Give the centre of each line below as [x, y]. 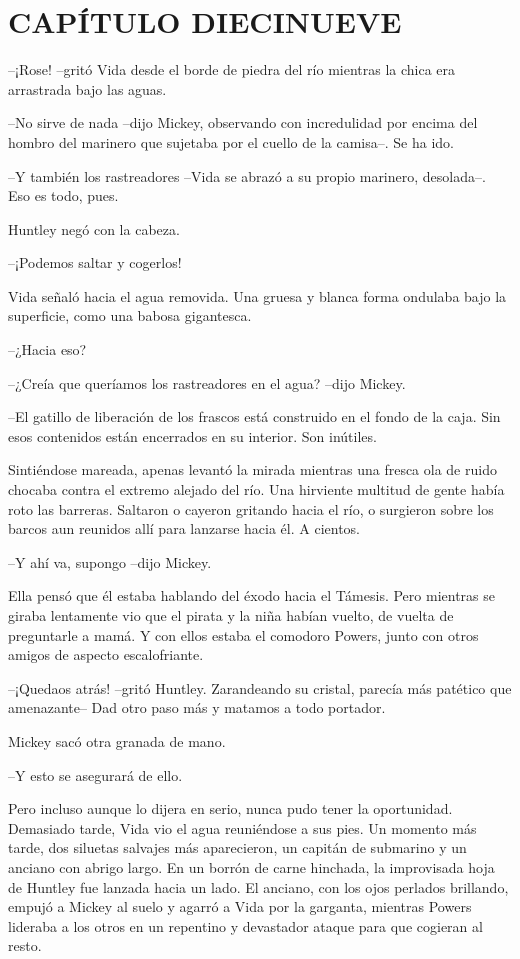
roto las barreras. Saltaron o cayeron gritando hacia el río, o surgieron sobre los [251, 508]
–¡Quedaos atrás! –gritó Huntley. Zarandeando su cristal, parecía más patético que [260, 687]
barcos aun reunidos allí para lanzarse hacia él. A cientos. [184, 528]
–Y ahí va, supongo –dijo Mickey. [110, 561]
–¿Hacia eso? [47, 349]
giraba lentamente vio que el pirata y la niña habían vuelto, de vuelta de [231, 615]
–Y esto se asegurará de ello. [95, 774]
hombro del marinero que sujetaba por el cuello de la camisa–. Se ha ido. [231, 141]
